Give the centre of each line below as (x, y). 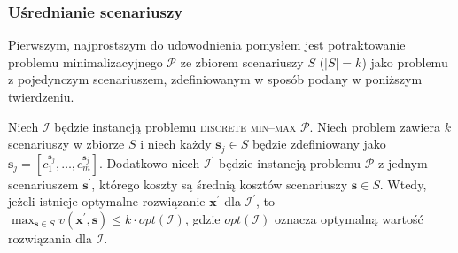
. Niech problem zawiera (375, 126)
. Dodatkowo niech (149, 162)
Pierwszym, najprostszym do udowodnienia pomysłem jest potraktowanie (207, 45)
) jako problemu (405, 61)
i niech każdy (176, 144)
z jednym (403, 162)
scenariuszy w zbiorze (66, 144)
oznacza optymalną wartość (349, 218)
